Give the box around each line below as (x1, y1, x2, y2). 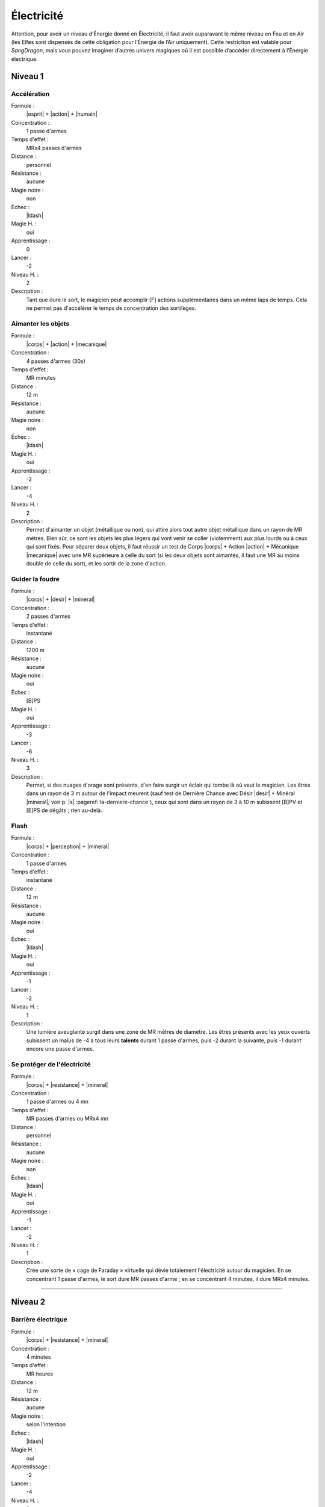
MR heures (26, 1370, 54, 1377)
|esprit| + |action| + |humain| (26, 110, 97, 118)
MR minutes (26, 374, 56, 382)
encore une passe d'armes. (26, 1045, 94, 1052)
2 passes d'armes (26, 612, 71, 620)
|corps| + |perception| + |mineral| (26, 843, 110, 850)
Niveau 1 (11, 71, 44, 81)
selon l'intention (26, 1421, 66, 1428)
